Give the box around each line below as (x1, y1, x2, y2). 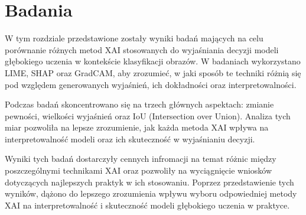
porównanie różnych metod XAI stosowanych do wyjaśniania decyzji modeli (5, 43, 279, 56)
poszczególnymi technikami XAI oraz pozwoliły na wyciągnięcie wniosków (5, 164, 272, 177)
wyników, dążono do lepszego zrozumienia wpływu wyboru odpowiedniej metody (5, 187, 297, 200)
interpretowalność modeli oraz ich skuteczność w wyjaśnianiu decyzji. (5, 132, 255, 145)
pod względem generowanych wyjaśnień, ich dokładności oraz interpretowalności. (5, 78, 297, 90)
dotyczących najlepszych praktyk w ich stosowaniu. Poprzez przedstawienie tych (5, 175, 294, 188)
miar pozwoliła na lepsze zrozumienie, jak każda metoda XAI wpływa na (5, 121, 269, 133)
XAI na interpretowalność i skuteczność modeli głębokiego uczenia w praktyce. (5, 198, 290, 211)
